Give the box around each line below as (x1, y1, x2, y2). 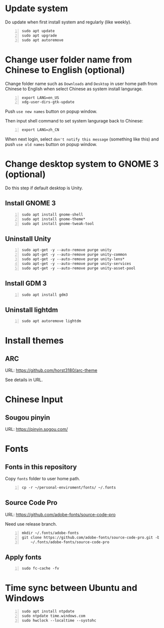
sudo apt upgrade (21, 33, 57, 38)
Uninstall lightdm (5, 305, 58, 314)
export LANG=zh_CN (21, 127, 60, 132)
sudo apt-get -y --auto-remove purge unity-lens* (21, 257, 125, 262)
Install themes (5, 335, 64, 346)
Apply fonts (5, 553, 41, 561)
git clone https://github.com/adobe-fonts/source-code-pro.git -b (21, 535, 160, 540)
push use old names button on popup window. (5, 142, 98, 147)
